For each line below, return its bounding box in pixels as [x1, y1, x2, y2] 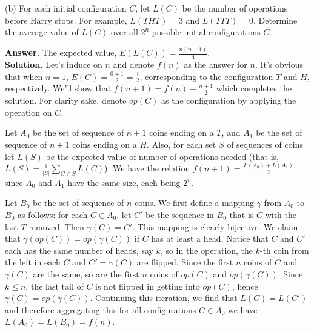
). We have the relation [104, 162, 190, 174]
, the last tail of [25, 279, 84, 292]
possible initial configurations [152, 25, 261, 38]
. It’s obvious [255, 58, 303, 70]
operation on [5, 105, 52, 118]
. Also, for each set [147, 138, 216, 150]
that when [5, 70, 43, 82]
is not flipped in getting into [95, 279, 200, 292]
